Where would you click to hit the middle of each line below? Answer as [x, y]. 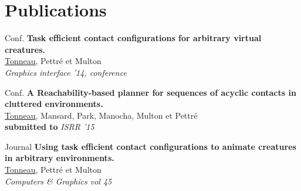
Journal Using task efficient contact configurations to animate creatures [150, 146]
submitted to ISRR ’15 [50, 127]
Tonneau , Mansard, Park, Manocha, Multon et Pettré [101, 115]
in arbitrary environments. [60, 158]
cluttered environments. [54, 104]
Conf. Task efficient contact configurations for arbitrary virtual [133, 38]
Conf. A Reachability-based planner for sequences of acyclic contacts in [150, 92]
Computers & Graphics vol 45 [58, 181]
